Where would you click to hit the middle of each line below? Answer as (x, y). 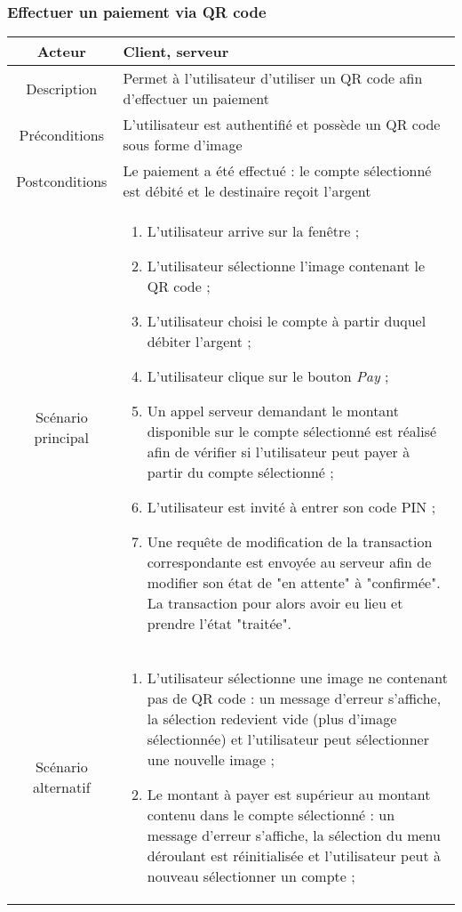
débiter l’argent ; (199, 342)
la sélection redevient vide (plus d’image (272, 719)
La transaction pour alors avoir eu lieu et (275, 603)
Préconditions (62, 134)
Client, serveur (176, 52)
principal (61, 438)
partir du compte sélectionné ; (240, 472)
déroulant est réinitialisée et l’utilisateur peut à (294, 856)
